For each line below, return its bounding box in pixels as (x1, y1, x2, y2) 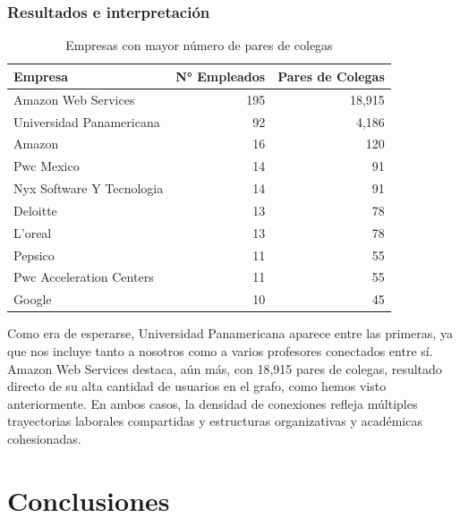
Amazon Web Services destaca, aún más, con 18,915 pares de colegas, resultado (7, 359, 442, 378)
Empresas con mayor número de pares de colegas (65, 36, 333, 55)
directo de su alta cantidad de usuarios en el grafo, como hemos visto (7, 377, 387, 395)
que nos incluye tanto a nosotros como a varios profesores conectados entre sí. (7, 341, 433, 360)
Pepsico (13, 245, 55, 264)
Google (13, 290, 52, 309)
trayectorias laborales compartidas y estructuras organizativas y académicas (7, 412, 422, 430)
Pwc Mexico (13, 157, 80, 175)
